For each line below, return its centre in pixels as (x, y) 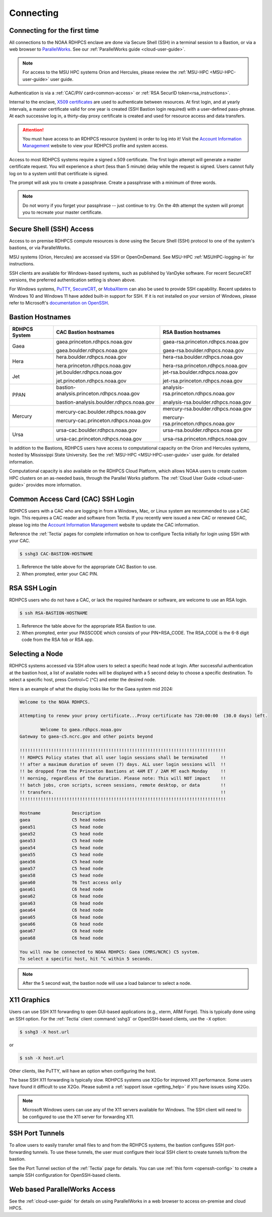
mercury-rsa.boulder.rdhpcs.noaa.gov (207, 409)
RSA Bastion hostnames (191, 332)
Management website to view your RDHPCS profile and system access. (95, 146)
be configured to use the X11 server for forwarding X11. (78, 1117)
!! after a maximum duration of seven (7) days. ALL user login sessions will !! (123, 765)
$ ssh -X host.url (42, 1058)
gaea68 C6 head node (61, 938)
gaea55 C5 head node (61, 855)
